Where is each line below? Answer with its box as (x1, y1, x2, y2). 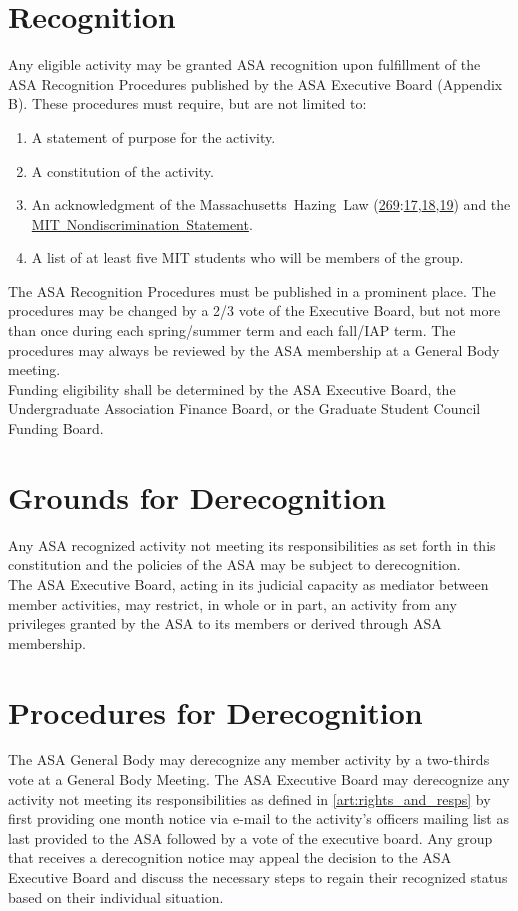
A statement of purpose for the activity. (31, 126, 276, 147)
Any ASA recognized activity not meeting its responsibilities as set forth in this (8, 534, 496, 555)
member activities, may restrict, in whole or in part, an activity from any (8, 593, 457, 614)
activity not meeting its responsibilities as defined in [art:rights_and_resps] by (8, 788, 491, 809)
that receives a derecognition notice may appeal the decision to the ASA (8, 847, 452, 868)
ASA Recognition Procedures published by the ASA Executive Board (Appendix (8, 73, 503, 94)
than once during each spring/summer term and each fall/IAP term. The (8, 320, 456, 341)
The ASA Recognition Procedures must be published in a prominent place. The (8, 280, 496, 301)
